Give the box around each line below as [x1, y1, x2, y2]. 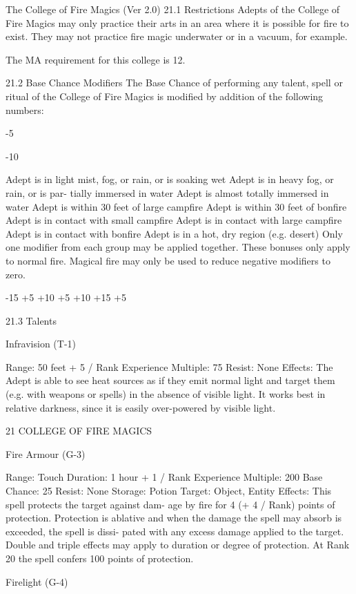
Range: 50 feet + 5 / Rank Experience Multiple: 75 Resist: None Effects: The [6, 359, 333, 374]
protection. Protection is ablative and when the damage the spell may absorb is [6, 510, 342, 525]
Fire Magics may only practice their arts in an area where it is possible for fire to [6, 15, 349, 30]
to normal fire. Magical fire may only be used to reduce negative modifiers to [6, 253, 330, 267]
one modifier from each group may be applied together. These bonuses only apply [6, 240, 350, 254]
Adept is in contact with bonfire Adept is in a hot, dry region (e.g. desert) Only [6, 226, 343, 240]
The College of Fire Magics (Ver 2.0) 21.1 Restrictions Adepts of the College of [6, 2, 340, 16]
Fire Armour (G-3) [6, 446, 86, 461]
